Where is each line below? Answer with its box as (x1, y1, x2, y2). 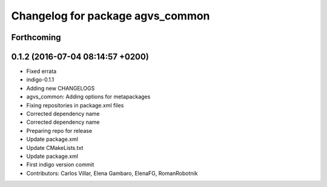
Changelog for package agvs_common (11, 9, 210, 22)
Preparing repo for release (26, 127, 93, 134)
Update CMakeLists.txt (26, 144, 84, 151)
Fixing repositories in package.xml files (26, 101, 124, 109)
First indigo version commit (26, 161, 94, 168)
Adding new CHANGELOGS (26, 84, 95, 92)
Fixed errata (26, 67, 57, 75)
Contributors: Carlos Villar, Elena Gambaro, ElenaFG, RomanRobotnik (26, 169, 198, 177)
